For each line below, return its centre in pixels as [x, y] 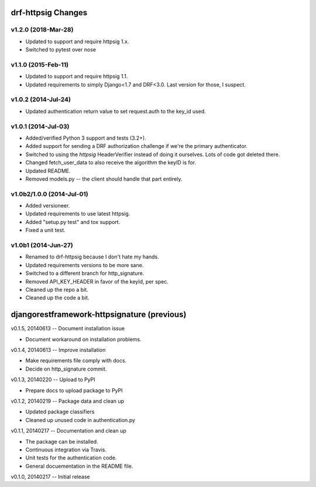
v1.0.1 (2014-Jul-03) [40, 126]
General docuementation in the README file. [79, 466]
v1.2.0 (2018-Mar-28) [42, 30]
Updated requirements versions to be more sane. [85, 265]
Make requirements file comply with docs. [76, 361]
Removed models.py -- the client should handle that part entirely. [104, 179]
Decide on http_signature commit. [66, 369]
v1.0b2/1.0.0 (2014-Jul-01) [49, 194]
